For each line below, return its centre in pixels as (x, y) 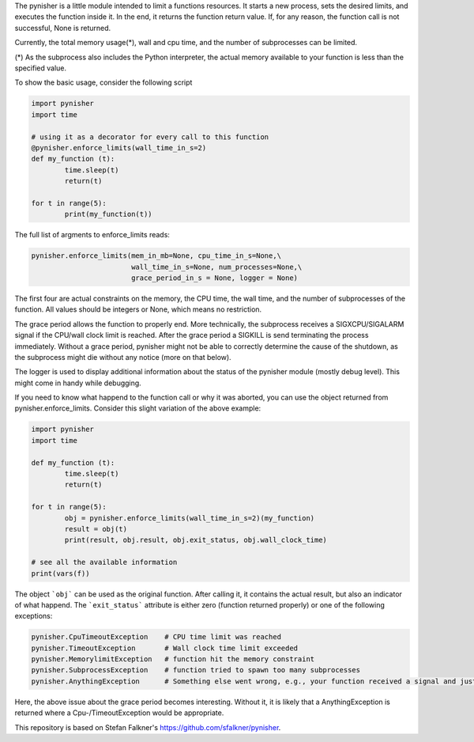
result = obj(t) (96, 529)
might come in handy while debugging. (78, 383)
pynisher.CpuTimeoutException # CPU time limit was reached (156, 637)
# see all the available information (104, 562)
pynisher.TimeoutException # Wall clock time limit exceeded (165, 648)
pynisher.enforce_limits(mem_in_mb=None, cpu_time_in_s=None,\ (156, 256)
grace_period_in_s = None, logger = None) (214, 278)
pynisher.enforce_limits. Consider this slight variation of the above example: (138, 408)
